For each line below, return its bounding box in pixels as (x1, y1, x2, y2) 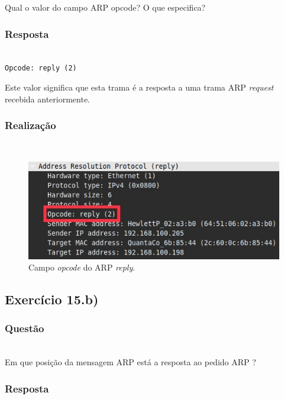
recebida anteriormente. (5, 92, 91, 105)
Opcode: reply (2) (5, 64, 77, 73)
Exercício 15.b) (5, 290, 99, 308)
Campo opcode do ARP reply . (28, 261, 135, 273)
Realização (5, 118, 56, 133)
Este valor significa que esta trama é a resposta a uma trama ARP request (5, 81, 274, 94)
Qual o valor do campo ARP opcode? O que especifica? (5, 1, 206, 13)
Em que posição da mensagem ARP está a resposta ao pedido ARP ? (5, 356, 256, 368)
